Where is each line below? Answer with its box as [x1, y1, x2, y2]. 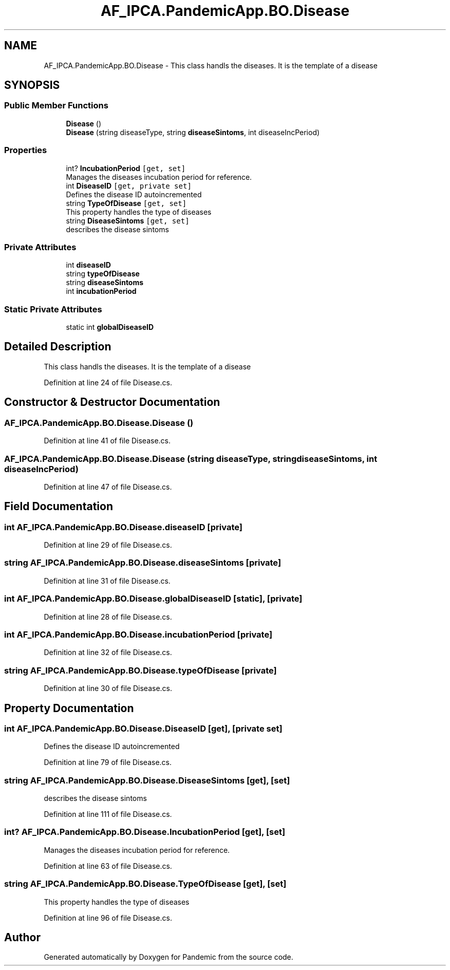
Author [4, 930, 41, 944]
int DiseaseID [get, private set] [66, 181, 192, 190]
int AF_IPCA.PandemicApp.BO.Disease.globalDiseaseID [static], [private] [4, 593, 303, 604]
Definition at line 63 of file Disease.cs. [44, 861, 172, 870]
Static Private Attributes [4, 304, 102, 314]
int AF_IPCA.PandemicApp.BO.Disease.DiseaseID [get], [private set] [4, 723, 283, 734]
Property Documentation [4, 701, 134, 715]
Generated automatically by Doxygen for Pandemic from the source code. [44, 953, 293, 962]
